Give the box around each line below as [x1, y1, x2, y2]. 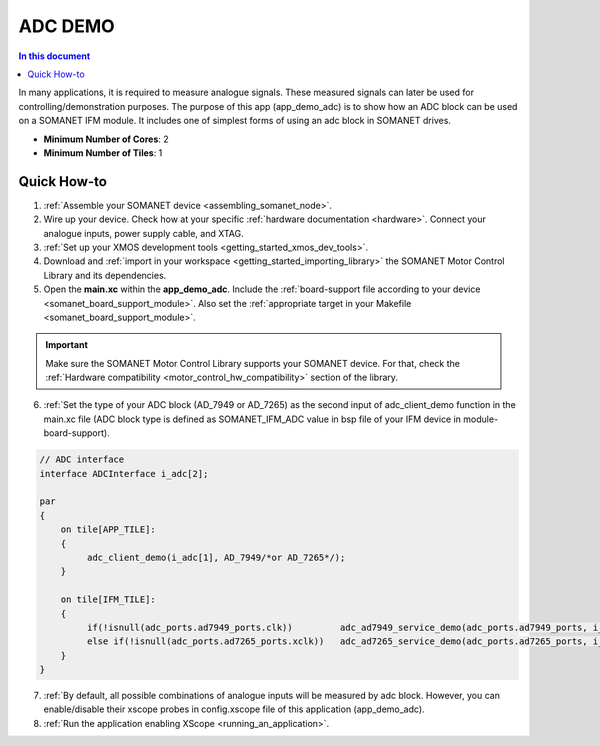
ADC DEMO [18, 15, 115, 37]
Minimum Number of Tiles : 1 [43, 146, 163, 159]
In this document [18, 50, 91, 62]
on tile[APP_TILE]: [60, 524, 157, 535]
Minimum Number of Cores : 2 [43, 133, 169, 145]
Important [45, 339, 89, 351]
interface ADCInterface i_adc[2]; [39, 468, 209, 479]
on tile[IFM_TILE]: [60, 594, 157, 605]
